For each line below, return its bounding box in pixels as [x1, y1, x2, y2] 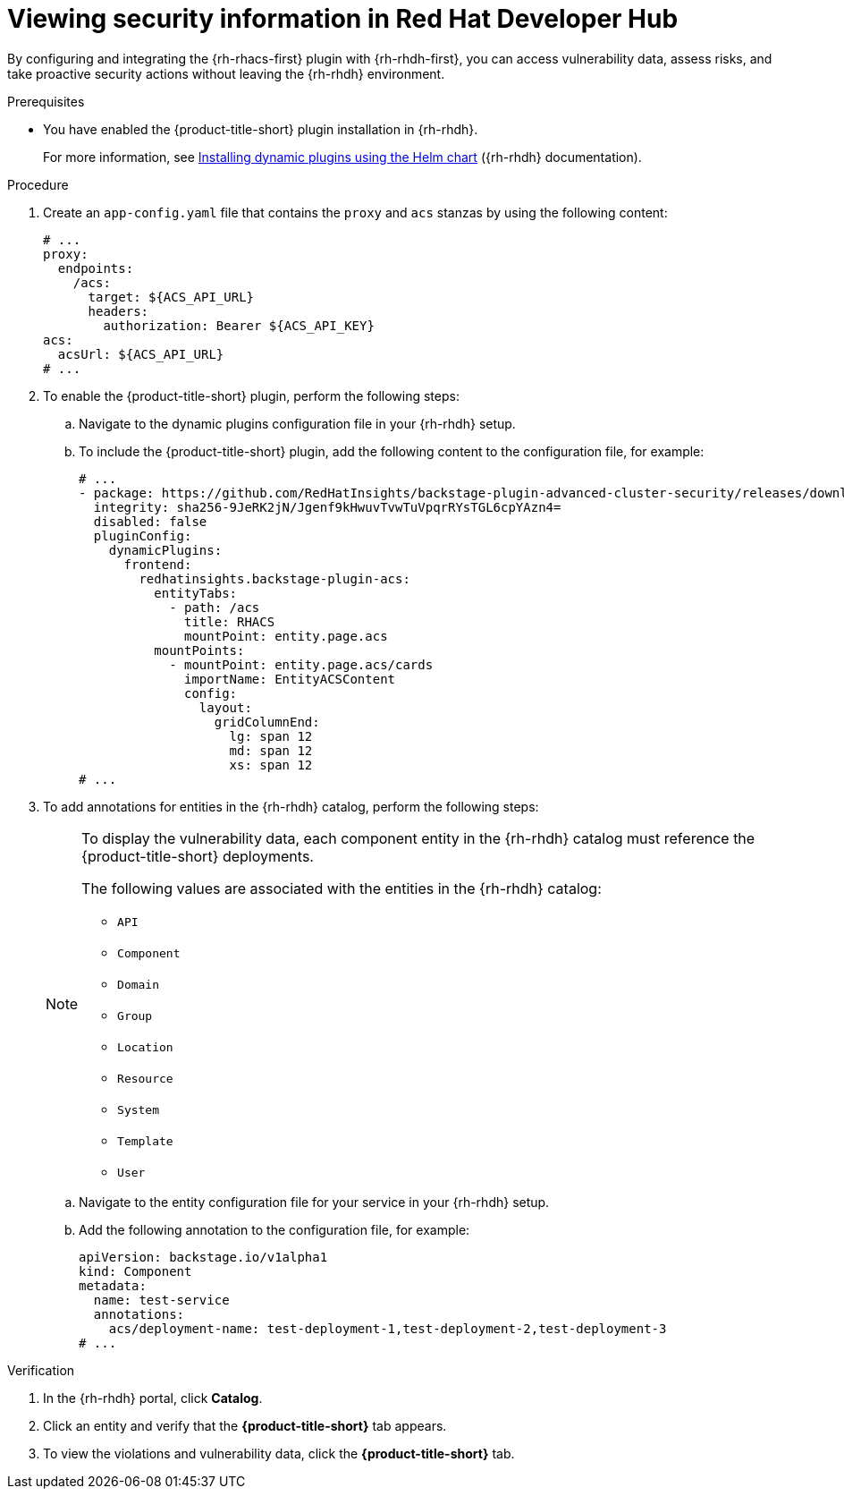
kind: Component [79, 1263, 192, 1279]
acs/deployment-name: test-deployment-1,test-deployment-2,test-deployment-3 [108, 1321, 667, 1336]
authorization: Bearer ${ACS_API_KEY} [103, 318, 375, 333]
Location [117, 1040, 173, 1054]
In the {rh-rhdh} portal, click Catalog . [43, 1390, 263, 1406]
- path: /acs [169, 599, 260, 615]
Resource [117, 1071, 173, 1085]
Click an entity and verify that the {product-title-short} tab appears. [43, 1417, 447, 1433]
